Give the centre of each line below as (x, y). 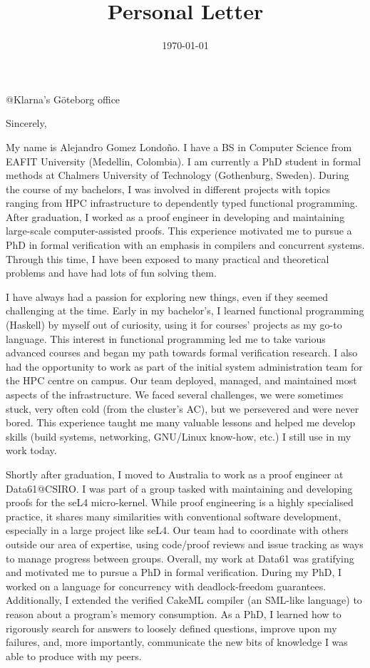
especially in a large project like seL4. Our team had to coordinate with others (177, 530)
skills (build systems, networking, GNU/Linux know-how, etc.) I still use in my (179, 436)
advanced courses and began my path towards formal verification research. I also (182, 353)
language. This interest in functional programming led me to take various (166, 338)
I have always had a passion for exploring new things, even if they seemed (167, 296)
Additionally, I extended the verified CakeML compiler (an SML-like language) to (184, 600)
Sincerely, (26, 123)
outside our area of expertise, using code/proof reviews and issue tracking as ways (185, 544)
